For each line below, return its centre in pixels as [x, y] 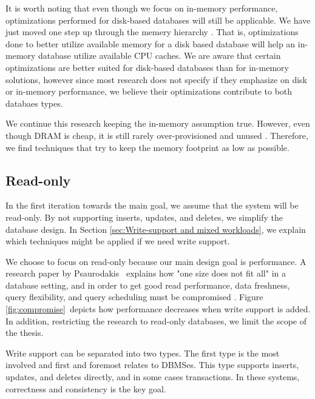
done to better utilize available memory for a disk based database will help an [151, 43]
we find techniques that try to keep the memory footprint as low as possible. [147, 147]
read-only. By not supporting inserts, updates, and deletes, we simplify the [144, 217]
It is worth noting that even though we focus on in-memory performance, [142, 8]
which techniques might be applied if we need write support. [118, 241]
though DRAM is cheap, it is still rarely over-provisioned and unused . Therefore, [157, 135]
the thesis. [25, 333]
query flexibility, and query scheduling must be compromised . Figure [134, 297]
